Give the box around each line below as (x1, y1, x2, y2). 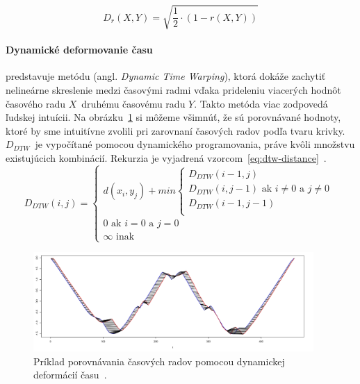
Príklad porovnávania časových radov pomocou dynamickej (33, 353, 285, 368)
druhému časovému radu (81, 96, 186, 110)
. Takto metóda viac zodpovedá (194, 96, 328, 110)
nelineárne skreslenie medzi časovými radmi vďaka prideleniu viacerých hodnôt (6, 82, 341, 97)
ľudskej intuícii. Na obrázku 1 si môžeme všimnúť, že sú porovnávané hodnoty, (6, 110, 341, 124)
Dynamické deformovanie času (6, 42, 153, 57)
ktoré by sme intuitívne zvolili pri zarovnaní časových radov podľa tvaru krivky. (6, 123, 345, 137)
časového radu (6, 96, 66, 110)
